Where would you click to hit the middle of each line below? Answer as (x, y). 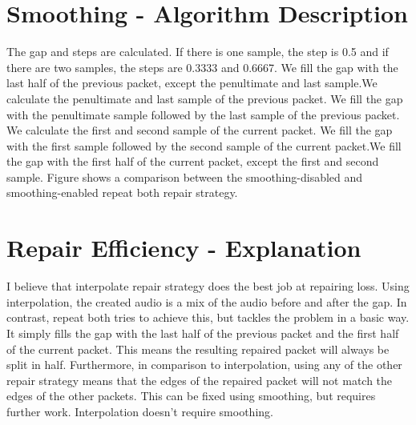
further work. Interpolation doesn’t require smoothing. (140, 411)
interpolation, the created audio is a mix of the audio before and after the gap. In (207, 301)
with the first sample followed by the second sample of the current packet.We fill (204, 145)
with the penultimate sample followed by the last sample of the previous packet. (203, 114)
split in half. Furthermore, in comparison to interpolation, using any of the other (204, 365)
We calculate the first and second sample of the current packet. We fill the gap (200, 130)
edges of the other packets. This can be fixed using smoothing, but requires (191, 396)
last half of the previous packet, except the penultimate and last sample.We (192, 83)
